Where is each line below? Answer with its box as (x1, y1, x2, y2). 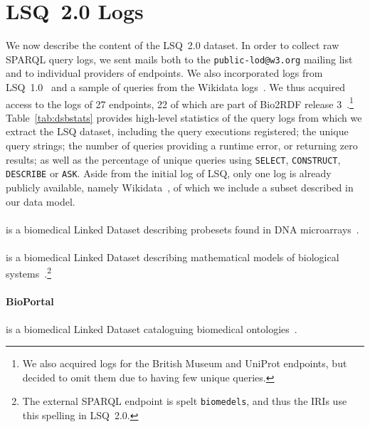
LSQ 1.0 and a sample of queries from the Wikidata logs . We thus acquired (6, 79, 346, 94)
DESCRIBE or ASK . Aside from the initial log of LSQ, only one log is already (6, 166, 332, 181)
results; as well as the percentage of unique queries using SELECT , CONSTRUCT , (6, 152, 341, 167)
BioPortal (6, 294, 54, 309)
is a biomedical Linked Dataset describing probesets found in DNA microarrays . (6, 221, 359, 236)
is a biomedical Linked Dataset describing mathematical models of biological (6, 249, 339, 264)
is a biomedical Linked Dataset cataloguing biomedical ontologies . (6, 321, 297, 336)
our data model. (6, 194, 75, 209)
